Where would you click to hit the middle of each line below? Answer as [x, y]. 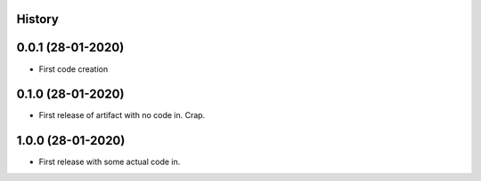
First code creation [73, 69]
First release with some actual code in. [110, 162]
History [38, 19]
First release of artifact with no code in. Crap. [122, 115]
